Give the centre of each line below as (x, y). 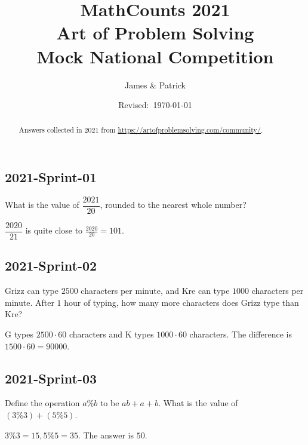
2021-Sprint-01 (51, 177)
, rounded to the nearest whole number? (173, 205)
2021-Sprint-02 (51, 266)
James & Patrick (155, 85)
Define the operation (42, 403)
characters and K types (111, 334)
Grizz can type (32, 291)
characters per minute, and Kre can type (155, 291)
